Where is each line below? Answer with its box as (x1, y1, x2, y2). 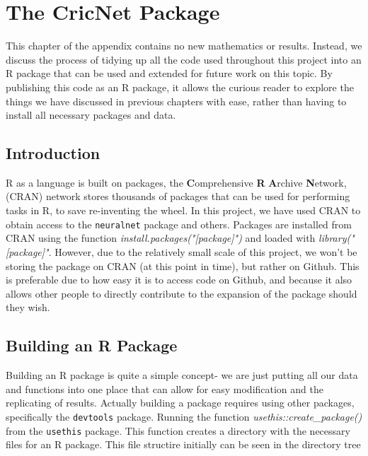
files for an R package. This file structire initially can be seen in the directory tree (6, 437, 361, 452)
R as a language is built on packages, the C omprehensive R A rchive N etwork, (6, 175, 347, 189)
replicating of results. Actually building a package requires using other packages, (6, 395, 355, 410)
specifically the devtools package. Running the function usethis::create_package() (6, 409, 362, 423)
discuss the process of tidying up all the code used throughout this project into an (6, 52, 362, 66)
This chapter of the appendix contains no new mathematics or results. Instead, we (6, 38, 362, 53)
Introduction (6, 142, 100, 164)
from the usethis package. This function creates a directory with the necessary (6, 423, 350, 438)
